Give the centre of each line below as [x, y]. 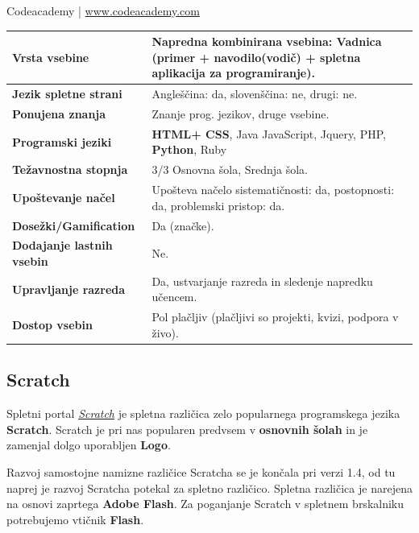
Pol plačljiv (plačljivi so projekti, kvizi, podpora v [275, 317]
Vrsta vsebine [51, 57]
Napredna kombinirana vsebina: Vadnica [267, 41]
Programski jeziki [62, 141]
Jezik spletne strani [67, 94]
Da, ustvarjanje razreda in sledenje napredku [262, 281]
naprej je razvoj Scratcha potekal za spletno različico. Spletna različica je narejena [209, 488]
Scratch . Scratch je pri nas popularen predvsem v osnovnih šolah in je [187, 429]
